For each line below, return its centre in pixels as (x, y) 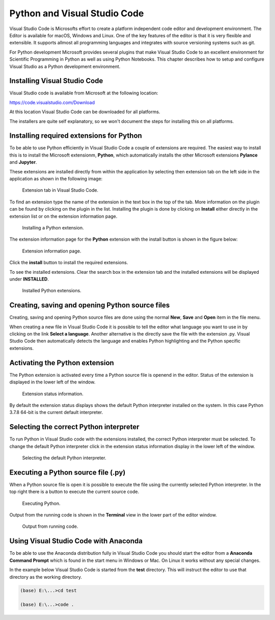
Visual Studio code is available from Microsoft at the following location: (84, 93)
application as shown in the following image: (56, 179)
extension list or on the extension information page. (63, 216)
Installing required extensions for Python (76, 136)
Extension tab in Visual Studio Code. (60, 190)
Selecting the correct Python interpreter (74, 427)
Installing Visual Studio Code (56, 81)
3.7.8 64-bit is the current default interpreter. (56, 412)
